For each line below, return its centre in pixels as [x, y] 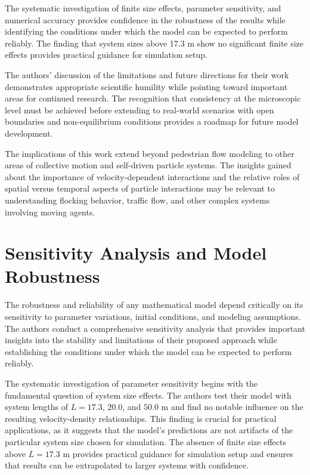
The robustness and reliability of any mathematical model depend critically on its [154, 305]
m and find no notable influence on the [232, 407]
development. [29, 133]
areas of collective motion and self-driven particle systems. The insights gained [148, 165]
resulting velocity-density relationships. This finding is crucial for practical [141, 418]
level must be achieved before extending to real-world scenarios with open [139, 110]
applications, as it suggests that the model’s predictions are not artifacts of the [149, 430]
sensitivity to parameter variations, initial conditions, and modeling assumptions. [153, 316]
